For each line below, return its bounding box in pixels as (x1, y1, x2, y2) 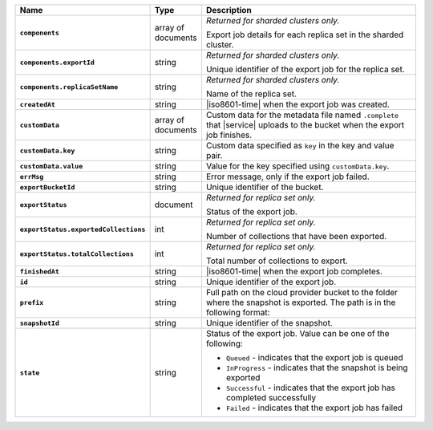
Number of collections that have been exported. (205, 231, 387, 241)
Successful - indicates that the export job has (225, 382, 396, 393)
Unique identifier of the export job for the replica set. (205, 64, 405, 75)
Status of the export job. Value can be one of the (205, 328, 390, 339)
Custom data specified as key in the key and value (205, 140, 395, 151)
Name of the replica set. (205, 88, 297, 99)
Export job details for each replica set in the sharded (205, 29, 404, 40)
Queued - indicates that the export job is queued (225, 352, 404, 363)
